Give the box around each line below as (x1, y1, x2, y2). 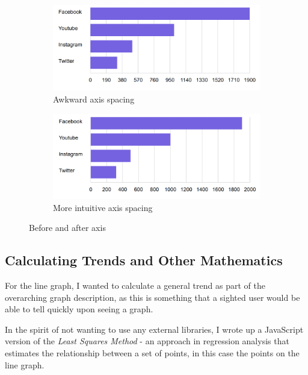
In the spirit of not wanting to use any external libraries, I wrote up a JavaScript (5, 323, 304, 335)
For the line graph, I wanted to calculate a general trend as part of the (5, 279, 265, 292)
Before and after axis (29, 221, 106, 234)
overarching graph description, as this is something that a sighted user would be (5, 291, 300, 303)
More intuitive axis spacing (53, 201, 153, 213)
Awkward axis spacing (53, 92, 135, 105)
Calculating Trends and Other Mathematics (5, 251, 283, 269)
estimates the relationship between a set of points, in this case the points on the (5, 347, 300, 359)
